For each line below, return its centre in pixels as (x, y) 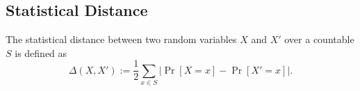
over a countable (319, 39)
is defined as (41, 52)
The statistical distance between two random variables (121, 39)
